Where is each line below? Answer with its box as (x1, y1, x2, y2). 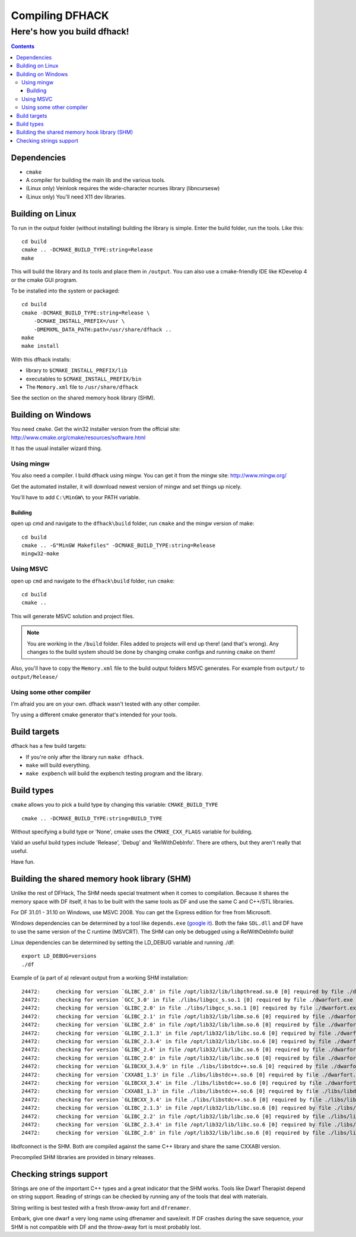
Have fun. (11, 858, 35, 865)
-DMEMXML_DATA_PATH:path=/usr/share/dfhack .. (33, 326, 172, 333)
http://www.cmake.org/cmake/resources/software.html (11, 434, 146, 441)
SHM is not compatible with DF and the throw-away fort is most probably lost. (11, 1223, 202, 1230)
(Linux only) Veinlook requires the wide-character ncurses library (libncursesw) (26, 185, 220, 192)
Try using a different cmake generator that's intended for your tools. (11, 711, 177, 719)
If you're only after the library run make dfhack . (26, 753, 145, 760)
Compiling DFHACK (11, 9, 109, 22)
